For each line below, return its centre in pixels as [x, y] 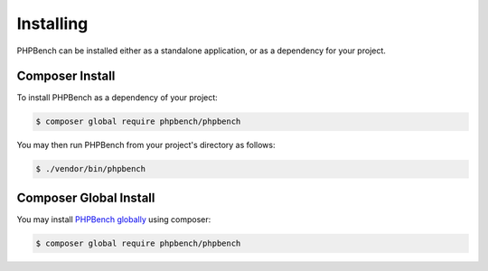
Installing [52, 23]
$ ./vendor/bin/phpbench [91, 169]
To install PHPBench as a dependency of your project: [117, 98]
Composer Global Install [86, 197]
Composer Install [66, 76]
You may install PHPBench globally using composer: [114, 219]
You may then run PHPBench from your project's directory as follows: [146, 145]
